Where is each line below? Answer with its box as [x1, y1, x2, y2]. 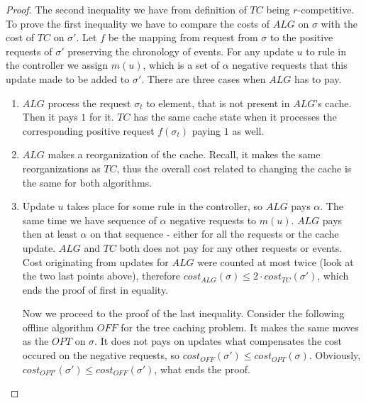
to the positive [270, 30, 333, 45]
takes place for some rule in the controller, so [67, 199, 262, 214]
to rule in [306, 43, 347, 58]
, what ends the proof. [154, 361, 250, 376]
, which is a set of [143, 57, 220, 72]
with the [321, 16, 357, 31]
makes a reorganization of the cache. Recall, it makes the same [48, 147, 321, 162]
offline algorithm [22, 319, 94, 334]
